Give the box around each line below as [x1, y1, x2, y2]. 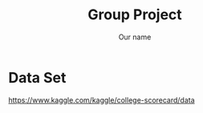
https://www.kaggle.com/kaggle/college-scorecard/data [8, 95, 195, 105]
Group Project [87, 6, 182, 24]
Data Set [8, 68, 67, 87]
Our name [118, 32, 152, 42]
